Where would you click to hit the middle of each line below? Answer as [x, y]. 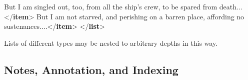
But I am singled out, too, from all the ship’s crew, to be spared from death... [123, 6]
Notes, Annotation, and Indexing [91, 69]
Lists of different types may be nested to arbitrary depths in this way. [111, 42]
